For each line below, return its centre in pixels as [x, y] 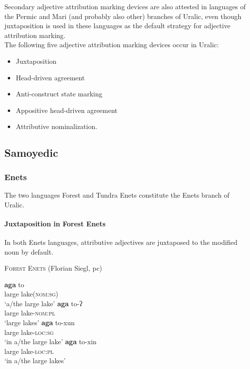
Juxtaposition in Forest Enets [55, 223]
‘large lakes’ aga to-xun [40, 323]
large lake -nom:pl [30, 313]
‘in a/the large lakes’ [35, 360]
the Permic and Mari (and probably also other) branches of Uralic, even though [123, 16]
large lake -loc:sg [29, 332]
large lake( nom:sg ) [32, 294]
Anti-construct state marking [59, 94]
